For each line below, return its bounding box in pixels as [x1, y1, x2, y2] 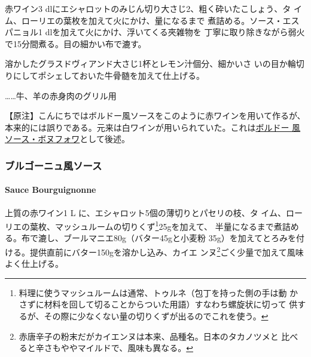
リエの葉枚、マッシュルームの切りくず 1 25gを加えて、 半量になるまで [5, 218, 274, 232]
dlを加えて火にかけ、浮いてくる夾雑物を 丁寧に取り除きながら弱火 [45, 26, 305, 38]
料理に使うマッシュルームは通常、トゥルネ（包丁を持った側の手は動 [19, 286, 287, 298]
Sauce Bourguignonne [5, 183, 96, 196]
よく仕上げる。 [5, 257, 63, 270]
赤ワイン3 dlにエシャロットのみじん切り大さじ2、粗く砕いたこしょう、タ [5, 2, 291, 14]
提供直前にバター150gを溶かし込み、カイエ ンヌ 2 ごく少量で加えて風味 [29, 244, 304, 258]
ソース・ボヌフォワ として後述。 [5, 133, 130, 145]
